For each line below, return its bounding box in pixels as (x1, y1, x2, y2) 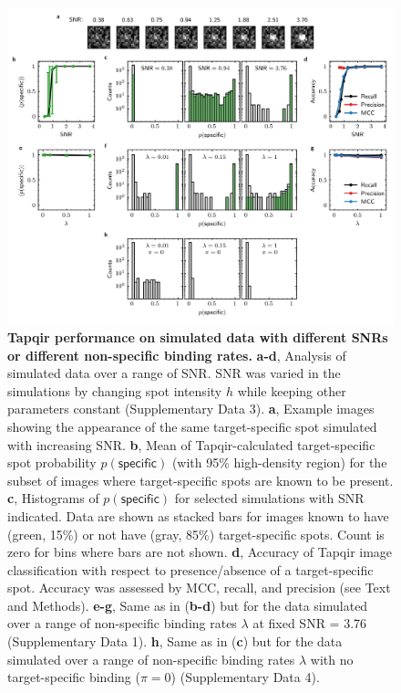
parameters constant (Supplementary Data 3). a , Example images (7, 399, 375, 418)
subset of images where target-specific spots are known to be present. (7, 470, 394, 489)
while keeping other (237, 381, 346, 400)
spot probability (7, 453, 97, 472)
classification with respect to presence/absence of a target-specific (7, 560, 374, 579)
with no (310, 649, 354, 668)
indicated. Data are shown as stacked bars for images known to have (7, 506, 389, 525)
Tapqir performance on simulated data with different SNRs (7, 327, 388, 346)
